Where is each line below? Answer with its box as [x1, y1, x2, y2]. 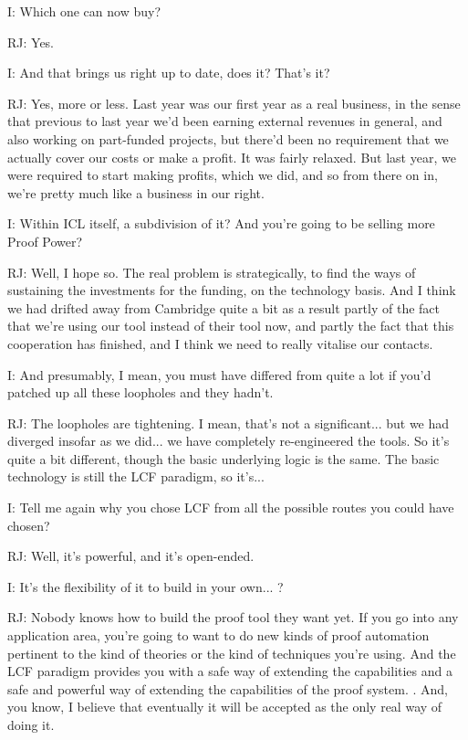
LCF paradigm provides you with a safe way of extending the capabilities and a [7, 661, 452, 681]
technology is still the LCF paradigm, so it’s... [7, 467, 265, 486]
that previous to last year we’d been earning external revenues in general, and [7, 111, 442, 131]
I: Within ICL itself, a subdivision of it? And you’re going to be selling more [7, 214, 435, 233]
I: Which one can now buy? [7, 2, 161, 20]
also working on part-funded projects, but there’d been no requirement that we [7, 129, 449, 148]
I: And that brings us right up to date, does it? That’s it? [7, 63, 330, 82]
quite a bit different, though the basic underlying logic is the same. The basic [7, 449, 440, 468]
